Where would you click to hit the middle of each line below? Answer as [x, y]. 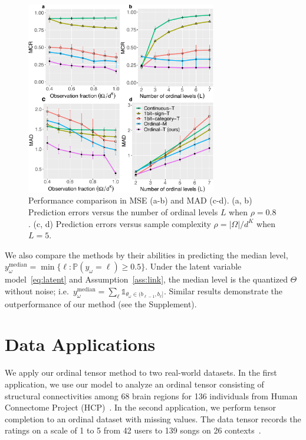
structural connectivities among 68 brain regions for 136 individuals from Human [151, 395]
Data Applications [80, 344]
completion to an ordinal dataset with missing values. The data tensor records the [153, 418]
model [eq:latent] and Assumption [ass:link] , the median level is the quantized [146, 279]
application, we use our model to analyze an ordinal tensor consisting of [134, 384]
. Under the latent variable [193, 266]
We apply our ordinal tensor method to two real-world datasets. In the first [141, 372]
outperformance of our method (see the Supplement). [101, 303]
